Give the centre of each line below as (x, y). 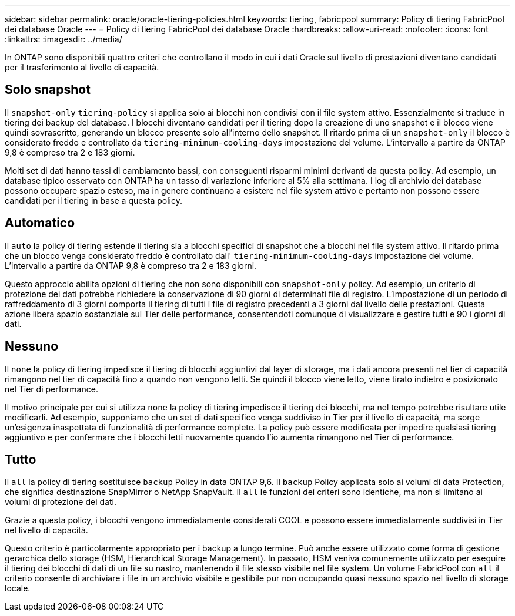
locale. (18, 588)
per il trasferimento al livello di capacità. (82, 67)
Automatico (40, 223)
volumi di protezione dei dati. (61, 502)
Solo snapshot (48, 90)
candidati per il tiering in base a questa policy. (94, 200)
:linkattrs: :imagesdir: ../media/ (63, 39)
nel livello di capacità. (46, 530)
